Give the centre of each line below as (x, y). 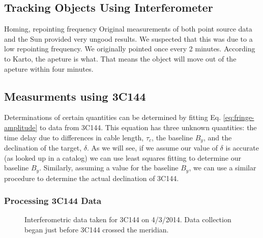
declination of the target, (43, 148)
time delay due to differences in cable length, (74, 137)
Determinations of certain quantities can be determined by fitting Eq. (113, 117)
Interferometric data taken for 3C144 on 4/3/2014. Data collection (128, 219)
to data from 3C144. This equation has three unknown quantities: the (148, 127)
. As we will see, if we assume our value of (152, 148)
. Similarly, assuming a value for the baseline (109, 168)
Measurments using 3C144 (75, 96)
